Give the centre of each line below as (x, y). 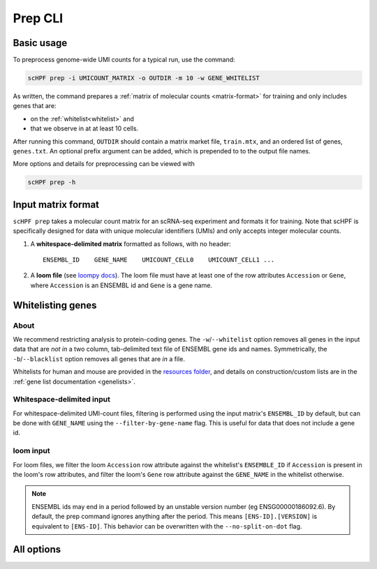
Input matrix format (56, 205)
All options (37, 550)
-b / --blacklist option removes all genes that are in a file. (99, 358)
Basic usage (40, 43)
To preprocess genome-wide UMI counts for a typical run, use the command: (124, 60)
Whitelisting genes (55, 305)
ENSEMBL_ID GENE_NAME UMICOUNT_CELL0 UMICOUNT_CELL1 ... (159, 260)
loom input (31, 451)
